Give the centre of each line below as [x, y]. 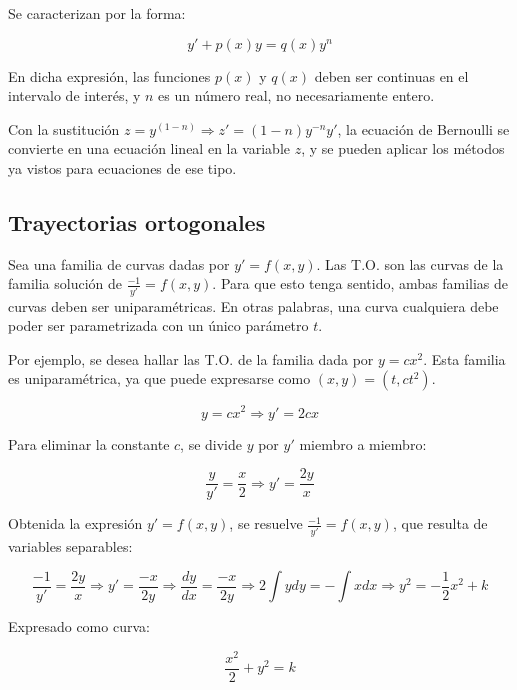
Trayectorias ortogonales [137, 221]
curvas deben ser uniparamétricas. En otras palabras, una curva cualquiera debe [253, 305]
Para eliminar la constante [89, 443]
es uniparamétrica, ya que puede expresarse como [159, 378]
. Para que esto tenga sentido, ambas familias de [360, 283]
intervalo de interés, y [74, 95]
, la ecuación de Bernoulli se [423, 128]
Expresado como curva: [79, 626]
